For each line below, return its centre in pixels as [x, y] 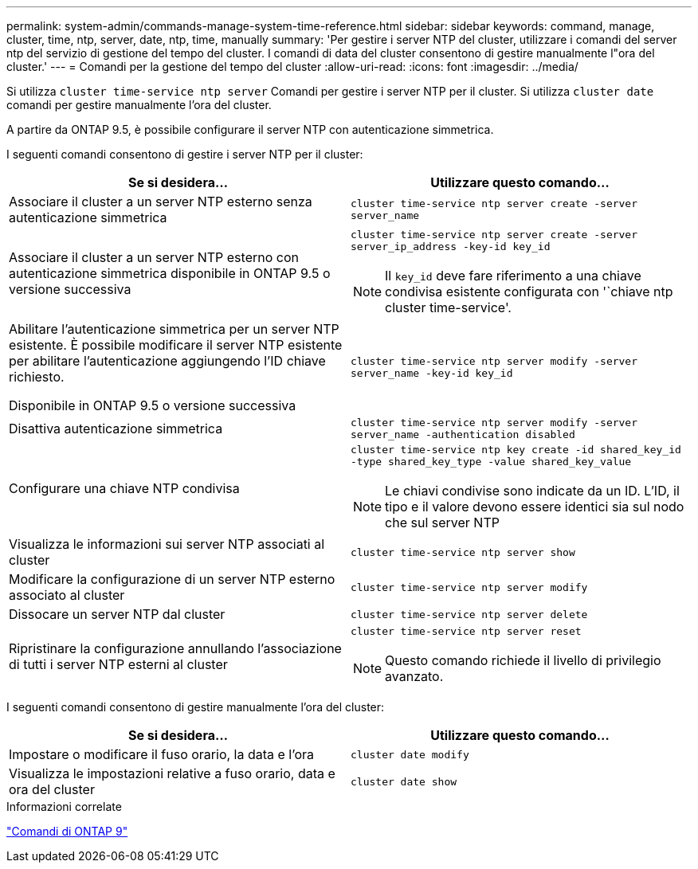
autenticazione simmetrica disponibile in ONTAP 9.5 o [170, 273]
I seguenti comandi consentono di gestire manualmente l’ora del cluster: [196, 707]
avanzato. [414, 676]
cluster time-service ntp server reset [466, 631]
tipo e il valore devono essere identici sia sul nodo [535, 507]
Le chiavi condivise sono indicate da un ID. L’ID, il [532, 491]
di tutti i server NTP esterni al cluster [118, 664]
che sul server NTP [442, 523]
